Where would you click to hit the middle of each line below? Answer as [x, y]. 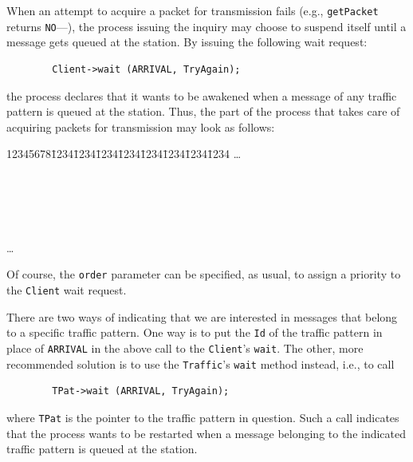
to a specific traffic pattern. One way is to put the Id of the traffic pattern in [195, 332]
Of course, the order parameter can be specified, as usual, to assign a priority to [204, 274]
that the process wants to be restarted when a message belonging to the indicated [206, 433]
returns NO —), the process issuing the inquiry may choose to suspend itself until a [206, 26]
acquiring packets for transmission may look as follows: [141, 126]
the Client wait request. [67, 290]
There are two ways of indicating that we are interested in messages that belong [202, 316]
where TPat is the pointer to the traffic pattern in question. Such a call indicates [203, 417]
